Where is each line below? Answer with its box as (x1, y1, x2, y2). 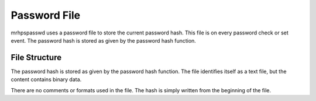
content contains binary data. (11, 76, 82, 83)
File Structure (11, 53, 61, 62)
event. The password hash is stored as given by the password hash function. (11, 37, 196, 44)
